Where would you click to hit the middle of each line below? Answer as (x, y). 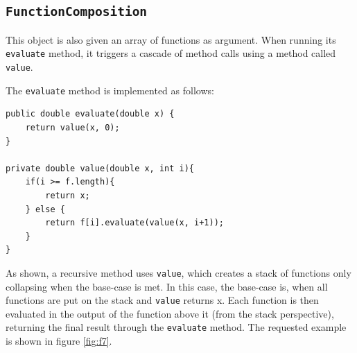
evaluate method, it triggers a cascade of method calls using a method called (171, 53)
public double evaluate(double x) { (90, 114)
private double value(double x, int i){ (100, 168)
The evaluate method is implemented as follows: (110, 90)
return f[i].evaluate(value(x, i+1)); (134, 223)
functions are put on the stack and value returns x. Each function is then (162, 300)
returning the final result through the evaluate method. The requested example (176, 327)
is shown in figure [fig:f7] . (59, 341)
